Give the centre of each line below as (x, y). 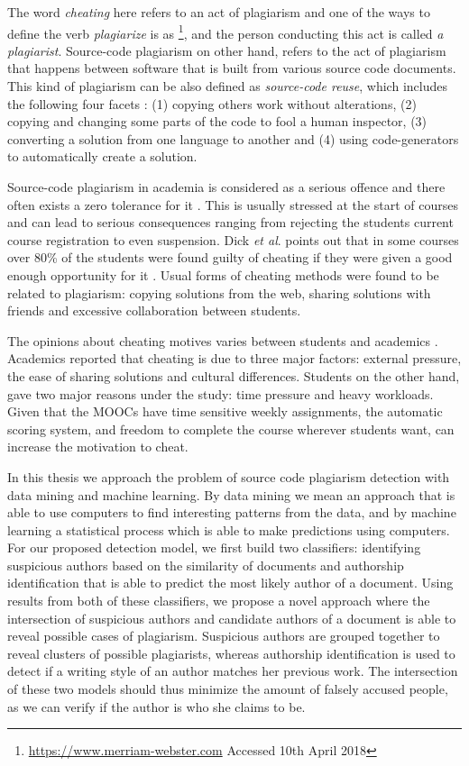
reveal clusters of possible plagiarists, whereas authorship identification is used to (231, 653)
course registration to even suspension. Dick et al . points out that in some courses (233, 239)
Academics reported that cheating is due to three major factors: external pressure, (234, 358)
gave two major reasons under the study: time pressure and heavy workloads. (221, 393)
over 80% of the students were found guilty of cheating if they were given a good (230, 257)
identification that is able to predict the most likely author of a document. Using (230, 583)
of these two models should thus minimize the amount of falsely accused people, (228, 689)
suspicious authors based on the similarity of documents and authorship (206, 565)
